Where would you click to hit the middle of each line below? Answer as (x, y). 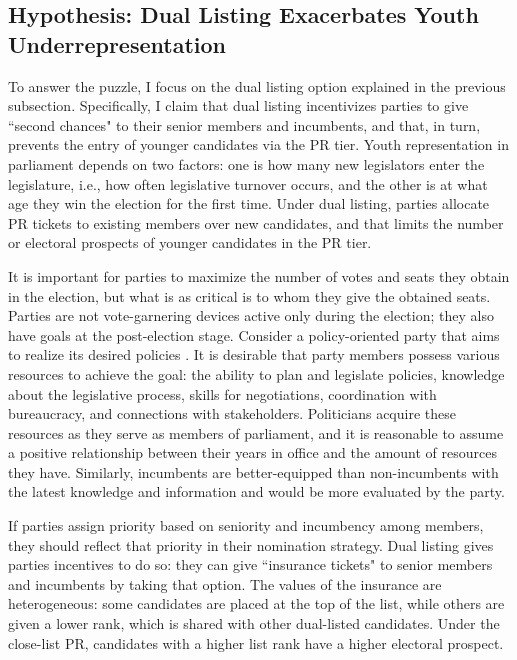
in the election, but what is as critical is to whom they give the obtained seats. (249, 295)
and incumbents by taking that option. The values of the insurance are (225, 583)
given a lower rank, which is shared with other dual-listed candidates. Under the (254, 623)
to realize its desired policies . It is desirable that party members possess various (254, 354)
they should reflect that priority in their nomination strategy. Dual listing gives (251, 544)
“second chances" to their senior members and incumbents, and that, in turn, (244, 124)
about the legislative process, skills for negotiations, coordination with (222, 393)
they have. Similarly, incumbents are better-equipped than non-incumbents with (253, 471)
